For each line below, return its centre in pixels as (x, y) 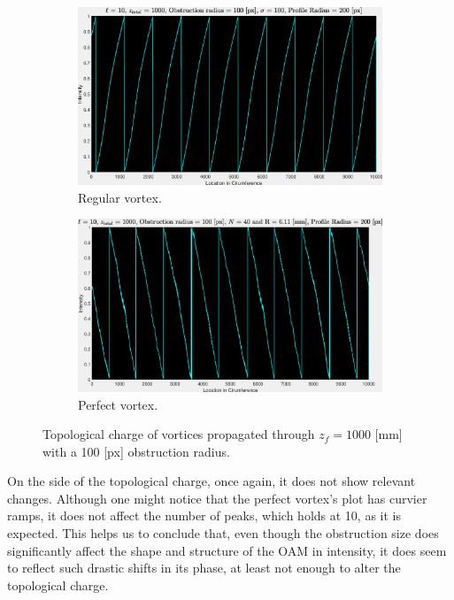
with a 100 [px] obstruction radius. (136, 451)
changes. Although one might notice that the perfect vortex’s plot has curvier (217, 498)
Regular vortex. (120, 197)
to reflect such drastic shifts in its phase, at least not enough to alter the (204, 568)
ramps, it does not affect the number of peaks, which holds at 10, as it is (204, 515)
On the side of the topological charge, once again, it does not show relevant (212, 481)
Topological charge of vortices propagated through (179, 434)
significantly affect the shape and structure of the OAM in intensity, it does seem (227, 550)
